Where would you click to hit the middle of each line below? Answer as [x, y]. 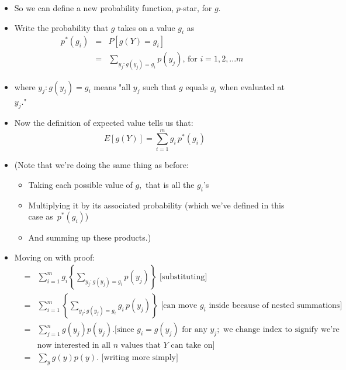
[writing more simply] [140, 358]
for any [195, 330]
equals [197, 86]
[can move [179, 306]
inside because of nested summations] [276, 306]
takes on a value [146, 27]
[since [124, 330]
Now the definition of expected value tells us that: [104, 123]
